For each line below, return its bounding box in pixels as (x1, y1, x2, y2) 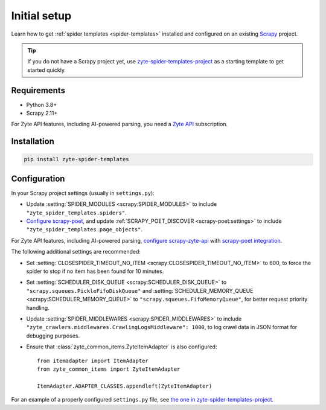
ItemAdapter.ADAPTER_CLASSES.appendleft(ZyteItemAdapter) (37, 382, 213, 389)
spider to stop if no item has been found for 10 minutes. (26, 267, 164, 275)
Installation (11, 136, 54, 147)
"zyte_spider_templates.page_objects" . (26, 226, 143, 233)
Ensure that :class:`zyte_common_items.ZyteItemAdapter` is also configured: (26, 343, 217, 350)
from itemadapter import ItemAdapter (37, 357, 149, 364)
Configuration (11, 173, 65, 184)
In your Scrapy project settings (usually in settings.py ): (11, 189, 155, 196)
